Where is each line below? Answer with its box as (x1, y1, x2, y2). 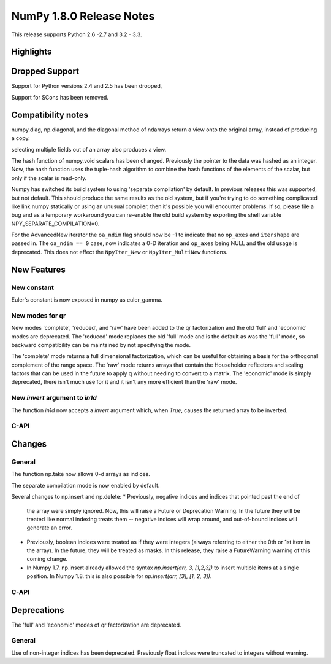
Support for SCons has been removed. (11, 93, 108, 101)
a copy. (11, 135, 30, 142)
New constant (11, 283, 55, 292)
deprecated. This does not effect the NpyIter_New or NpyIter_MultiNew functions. (11, 248, 228, 256)
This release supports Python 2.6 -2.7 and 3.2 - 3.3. (11, 31, 142, 38)
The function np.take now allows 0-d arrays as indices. (11, 471, 150, 478)
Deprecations (11, 605, 64, 615)
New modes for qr (11, 311, 66, 319)
